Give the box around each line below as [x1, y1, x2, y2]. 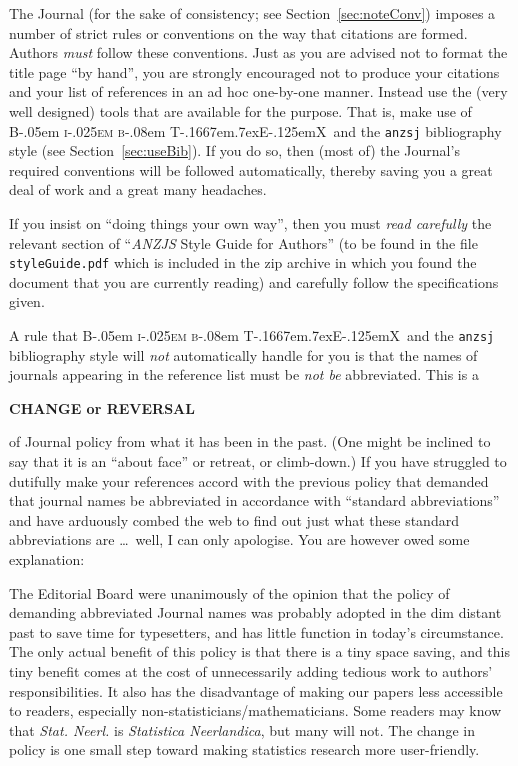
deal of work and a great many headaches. [9, 179, 267, 200]
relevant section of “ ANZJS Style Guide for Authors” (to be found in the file [9, 232, 478, 253]
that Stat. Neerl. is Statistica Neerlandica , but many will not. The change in [9, 719, 475, 740]
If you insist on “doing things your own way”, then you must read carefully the [9, 213, 492, 233]
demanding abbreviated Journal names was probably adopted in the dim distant [9, 602, 502, 623]
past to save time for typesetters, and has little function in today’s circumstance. [9, 621, 504, 642]
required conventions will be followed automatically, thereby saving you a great [9, 159, 493, 180]
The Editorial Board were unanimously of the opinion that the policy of [9, 582, 450, 603]
